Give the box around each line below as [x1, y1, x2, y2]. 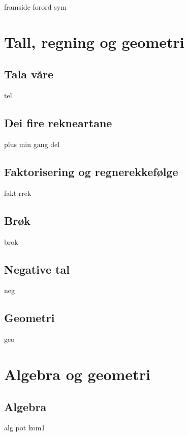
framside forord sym [4, 2, 67, 12]
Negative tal [4, 261, 70, 277]
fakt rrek [4, 187, 32, 198]
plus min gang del [4, 138, 60, 149]
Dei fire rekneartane [4, 115, 112, 131]
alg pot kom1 [4, 422, 45, 433]
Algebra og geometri [4, 363, 150, 384]
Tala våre [4, 66, 54, 82]
